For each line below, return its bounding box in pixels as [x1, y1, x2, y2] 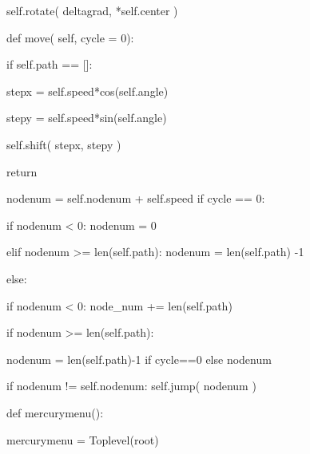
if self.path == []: [6, 56, 93, 73]
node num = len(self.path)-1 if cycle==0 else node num [6, 350, 272, 367]
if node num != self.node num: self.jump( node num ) [6, 377, 256, 394]
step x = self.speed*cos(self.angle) [6, 82, 169, 99]
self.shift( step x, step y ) [6, 136, 121, 152]
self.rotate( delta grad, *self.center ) [6, 2, 178, 18]
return [6, 163, 38, 180]
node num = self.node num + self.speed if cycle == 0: [6, 190, 265, 207]
